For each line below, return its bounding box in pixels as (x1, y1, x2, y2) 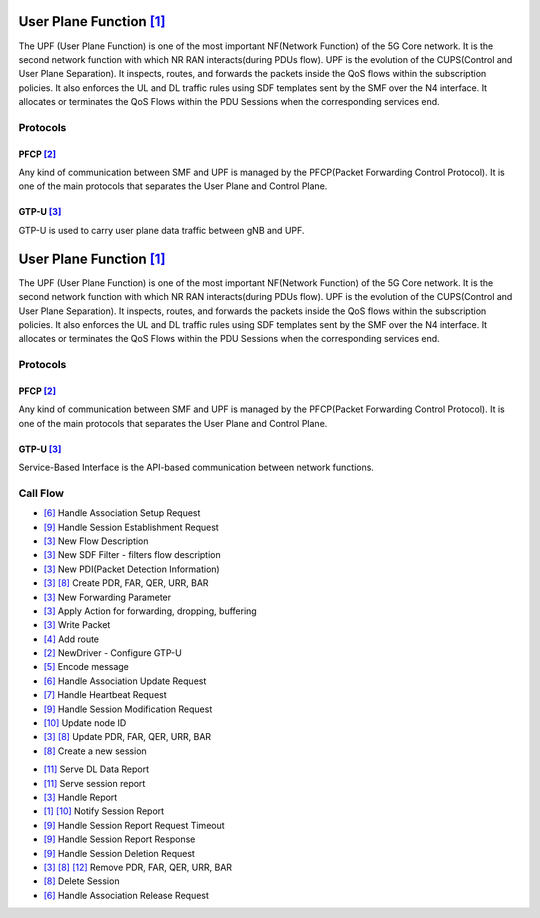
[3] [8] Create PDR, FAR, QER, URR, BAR (43, 577, 209, 589)
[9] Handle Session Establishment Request (43, 521, 219, 533)
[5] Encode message (43, 661, 130, 673)
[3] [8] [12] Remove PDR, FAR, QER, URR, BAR (43, 861, 233, 873)
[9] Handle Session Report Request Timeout (43, 819, 225, 831)
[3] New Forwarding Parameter (43, 591, 172, 603)
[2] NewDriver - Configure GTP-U (43, 647, 182, 659)
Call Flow (18, 486, 65, 500)
